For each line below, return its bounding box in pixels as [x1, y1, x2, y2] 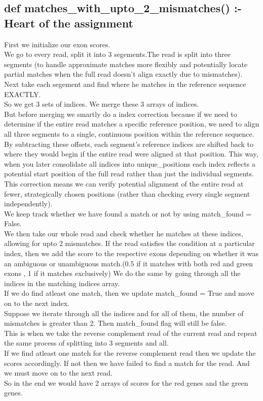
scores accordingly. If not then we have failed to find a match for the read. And [4, 357, 250, 368]
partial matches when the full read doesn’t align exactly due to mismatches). [4, 69, 243, 79]
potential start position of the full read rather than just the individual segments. [4, 168, 254, 179]
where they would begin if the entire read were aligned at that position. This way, [4, 148, 258, 159]
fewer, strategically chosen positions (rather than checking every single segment [4, 188, 250, 199]
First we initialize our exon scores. [4, 39, 110, 49]
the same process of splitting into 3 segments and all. [4, 337, 169, 348]
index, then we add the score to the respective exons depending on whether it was [4, 248, 259, 259]
